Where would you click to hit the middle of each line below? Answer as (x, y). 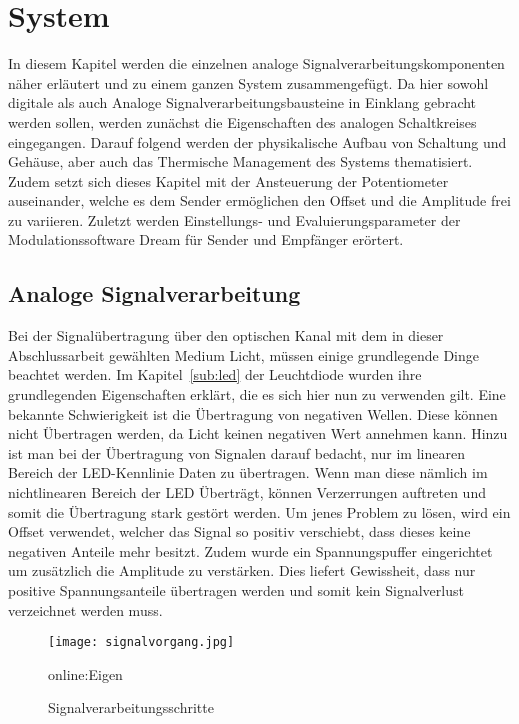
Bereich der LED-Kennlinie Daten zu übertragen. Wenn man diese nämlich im (248, 472)
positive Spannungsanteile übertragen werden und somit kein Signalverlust (236, 589)
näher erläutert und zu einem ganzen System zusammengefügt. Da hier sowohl (248, 82)
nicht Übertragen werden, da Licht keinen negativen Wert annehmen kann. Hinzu (258, 433)
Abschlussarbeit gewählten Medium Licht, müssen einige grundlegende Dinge (244, 354)
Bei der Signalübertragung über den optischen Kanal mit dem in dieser (226, 335)
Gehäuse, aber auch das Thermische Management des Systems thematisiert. (240, 161)
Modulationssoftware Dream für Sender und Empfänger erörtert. (206, 239)
